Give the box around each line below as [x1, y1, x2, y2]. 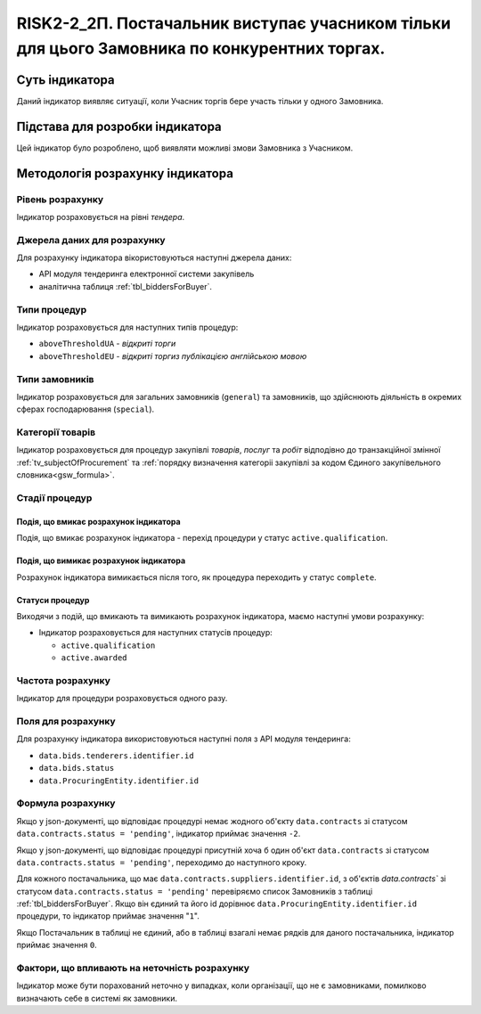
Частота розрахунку [16, 674, 110, 686]
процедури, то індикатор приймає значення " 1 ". [16, 911, 200, 921]
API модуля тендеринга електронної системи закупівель [38, 268, 255, 280]
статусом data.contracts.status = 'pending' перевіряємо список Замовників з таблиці [16, 886, 373, 896]
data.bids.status [38, 763, 115, 773]
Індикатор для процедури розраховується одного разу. [16, 693, 228, 704]
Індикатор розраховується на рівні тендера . [16, 211, 185, 222]
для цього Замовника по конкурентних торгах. [16, 38, 386, 58]
